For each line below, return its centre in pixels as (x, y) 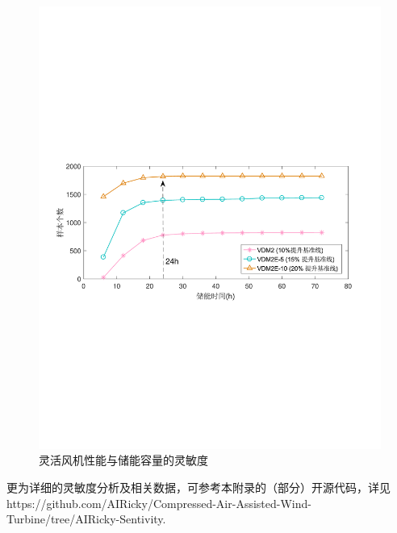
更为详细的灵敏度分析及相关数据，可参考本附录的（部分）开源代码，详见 (198, 487)
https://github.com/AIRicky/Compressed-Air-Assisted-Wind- (159, 503)
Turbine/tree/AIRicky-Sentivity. (86, 519)
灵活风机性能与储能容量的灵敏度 (123, 460)
